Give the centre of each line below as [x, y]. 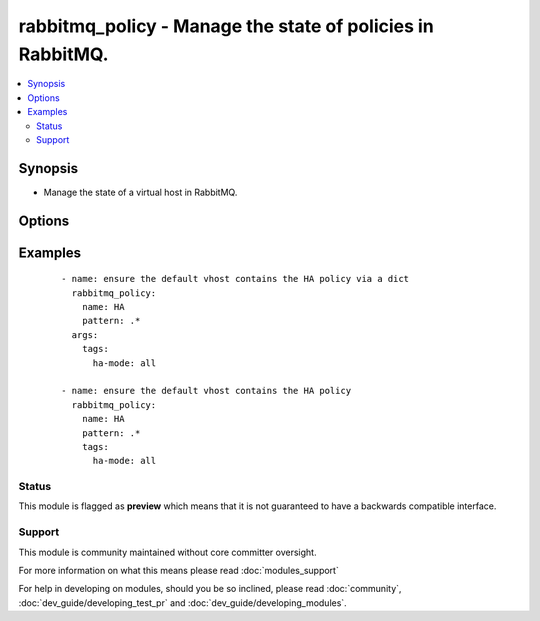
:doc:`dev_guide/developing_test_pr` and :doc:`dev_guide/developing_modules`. [182, 602]
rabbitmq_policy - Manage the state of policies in [226, 26]
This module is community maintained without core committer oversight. [167, 552]
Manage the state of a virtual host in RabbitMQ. [140, 192]
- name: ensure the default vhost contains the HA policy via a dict [235, 279]
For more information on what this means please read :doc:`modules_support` [178, 570]
